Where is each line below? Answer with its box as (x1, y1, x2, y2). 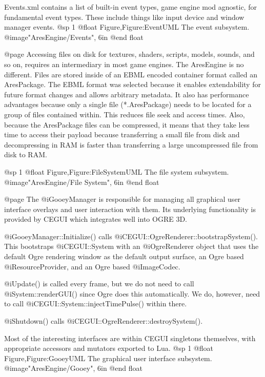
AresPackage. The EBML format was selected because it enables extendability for (4, 79, 261, 90)
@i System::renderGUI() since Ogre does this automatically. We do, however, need (4, 288, 260, 299)
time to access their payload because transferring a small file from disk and (4, 129, 240, 140)
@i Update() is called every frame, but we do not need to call (4, 278, 194, 289)
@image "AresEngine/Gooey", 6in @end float (4, 363, 142, 373)
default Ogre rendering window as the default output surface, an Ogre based (4, 251, 244, 262)
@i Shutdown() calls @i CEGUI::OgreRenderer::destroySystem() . (4, 316, 203, 326)
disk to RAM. (4, 149, 47, 160)
